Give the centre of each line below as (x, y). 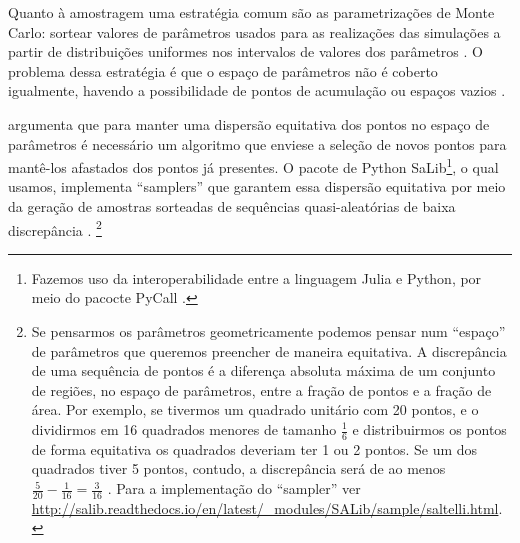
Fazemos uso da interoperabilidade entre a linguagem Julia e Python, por (256, 277)
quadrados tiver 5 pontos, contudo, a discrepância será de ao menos (238, 468)
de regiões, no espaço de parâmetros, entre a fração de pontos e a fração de (261, 389)
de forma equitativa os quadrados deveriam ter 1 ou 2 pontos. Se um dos (254, 448)
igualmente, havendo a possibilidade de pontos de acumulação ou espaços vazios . (257, 90)
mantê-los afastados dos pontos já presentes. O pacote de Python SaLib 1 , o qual (253, 165)
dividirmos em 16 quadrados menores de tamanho (184, 429)
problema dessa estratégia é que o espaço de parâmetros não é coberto (223, 70)
